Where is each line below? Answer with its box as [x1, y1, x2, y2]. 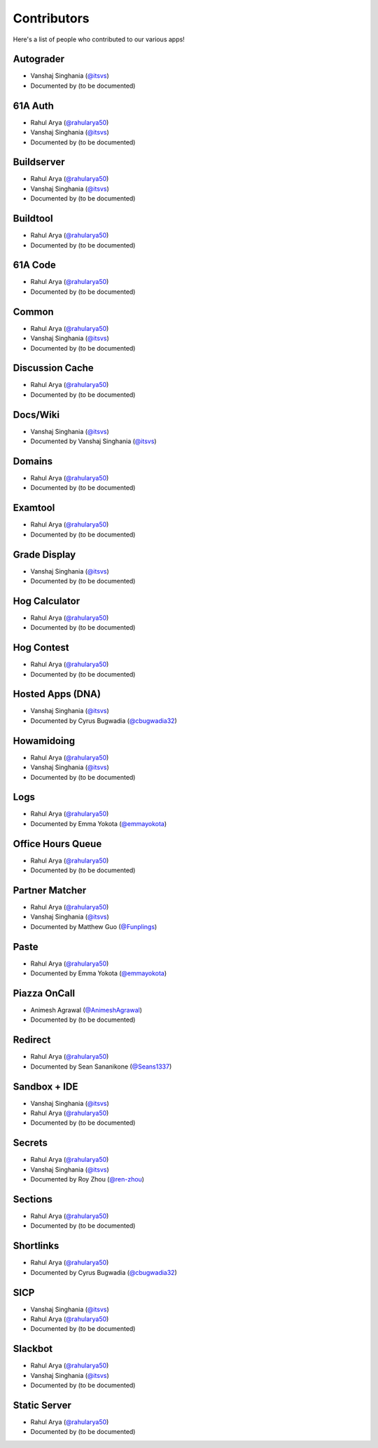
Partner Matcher [13, 884, 87, 896]
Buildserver [13, 156, 66, 168]
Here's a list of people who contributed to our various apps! [13, 35, 185, 43]
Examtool [13, 502, 55, 514]
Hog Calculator [13, 595, 80, 607]
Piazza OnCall [13, 987, 76, 999]
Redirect [13, 1034, 51, 1046]
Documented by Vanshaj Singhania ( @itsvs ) [30, 437, 157, 445]
